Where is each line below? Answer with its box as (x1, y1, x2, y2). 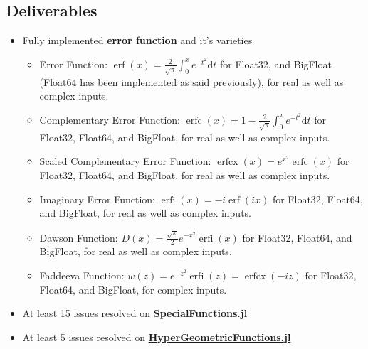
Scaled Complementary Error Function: (39, 154, 211, 168)
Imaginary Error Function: (39, 191, 155, 206)
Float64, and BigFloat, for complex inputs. (39, 281, 227, 296)
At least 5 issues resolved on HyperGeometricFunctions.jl (22, 329, 291, 344)
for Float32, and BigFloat (219, 56, 332, 71)
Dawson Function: (39, 230, 118, 245)
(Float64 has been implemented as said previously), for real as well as (39, 74, 344, 89)
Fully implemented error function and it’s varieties (22, 33, 253, 48)
